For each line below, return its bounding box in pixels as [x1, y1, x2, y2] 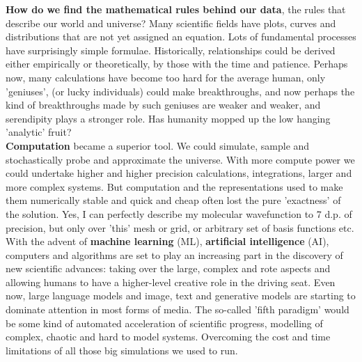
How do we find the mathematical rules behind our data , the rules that [6, 2, 346, 16]
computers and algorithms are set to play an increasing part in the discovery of [6, 247, 343, 262]
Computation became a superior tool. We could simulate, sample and [6, 138, 310, 152]
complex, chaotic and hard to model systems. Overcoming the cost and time [6, 329, 331, 344]
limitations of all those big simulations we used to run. [6, 343, 238, 357]
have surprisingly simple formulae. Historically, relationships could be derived [6, 42, 336, 57]
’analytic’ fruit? [6, 125, 72, 139]
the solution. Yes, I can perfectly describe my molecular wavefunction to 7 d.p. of [6, 206, 352, 221]
